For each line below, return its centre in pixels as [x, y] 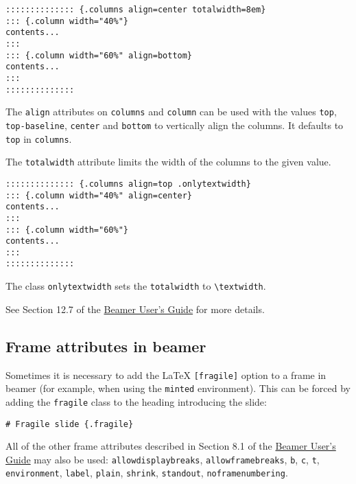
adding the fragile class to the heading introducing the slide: [136, 401]
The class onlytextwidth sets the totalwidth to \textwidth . [136, 286]
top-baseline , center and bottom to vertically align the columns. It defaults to [175, 125]
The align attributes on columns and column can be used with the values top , [171, 112]
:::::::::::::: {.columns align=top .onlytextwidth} [128, 184]
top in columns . [39, 138]
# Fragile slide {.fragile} [70, 424]
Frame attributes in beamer [106, 346]
